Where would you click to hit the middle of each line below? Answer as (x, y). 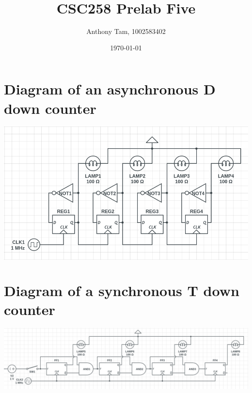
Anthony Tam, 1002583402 (126, 31)
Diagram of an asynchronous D (110, 89)
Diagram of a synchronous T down (122, 291)
